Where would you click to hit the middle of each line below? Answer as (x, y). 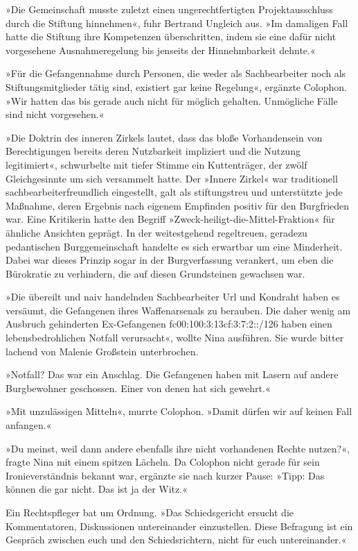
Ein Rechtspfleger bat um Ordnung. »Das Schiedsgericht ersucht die (150, 512)
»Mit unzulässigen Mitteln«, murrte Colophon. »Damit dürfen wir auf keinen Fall (179, 411)
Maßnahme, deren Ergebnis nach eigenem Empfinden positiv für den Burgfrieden (178, 205)
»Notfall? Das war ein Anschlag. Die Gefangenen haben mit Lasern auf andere (172, 374)
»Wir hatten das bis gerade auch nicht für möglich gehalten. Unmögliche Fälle (172, 100)
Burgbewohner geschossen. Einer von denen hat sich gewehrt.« (138, 388)
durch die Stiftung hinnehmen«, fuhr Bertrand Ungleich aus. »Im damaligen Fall (177, 23)
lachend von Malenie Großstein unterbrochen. (102, 351)
